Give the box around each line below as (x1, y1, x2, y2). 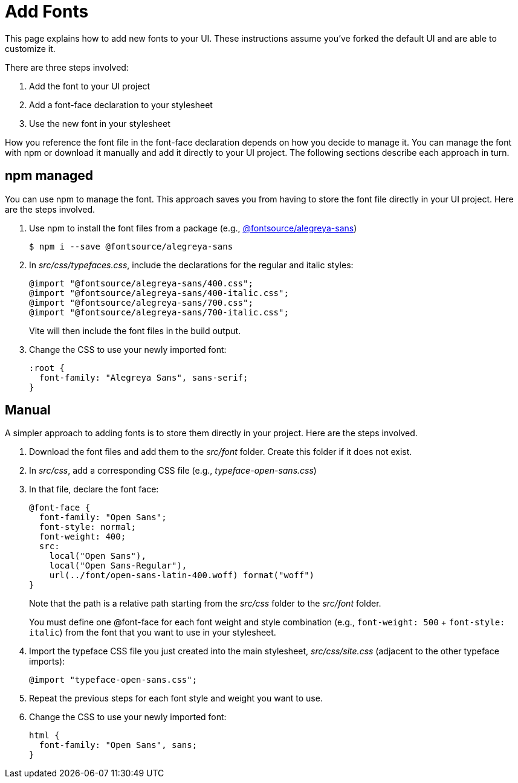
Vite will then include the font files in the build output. (29, 325, 241, 336)
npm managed (5, 168, 94, 184)
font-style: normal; (39, 522, 137, 532)
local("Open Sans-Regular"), (49, 561, 187, 571)
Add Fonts (5, 1, 89, 22)
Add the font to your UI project (29, 80, 151, 91)
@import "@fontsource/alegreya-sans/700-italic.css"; (29, 307, 289, 317)
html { (29, 730, 60, 741)
